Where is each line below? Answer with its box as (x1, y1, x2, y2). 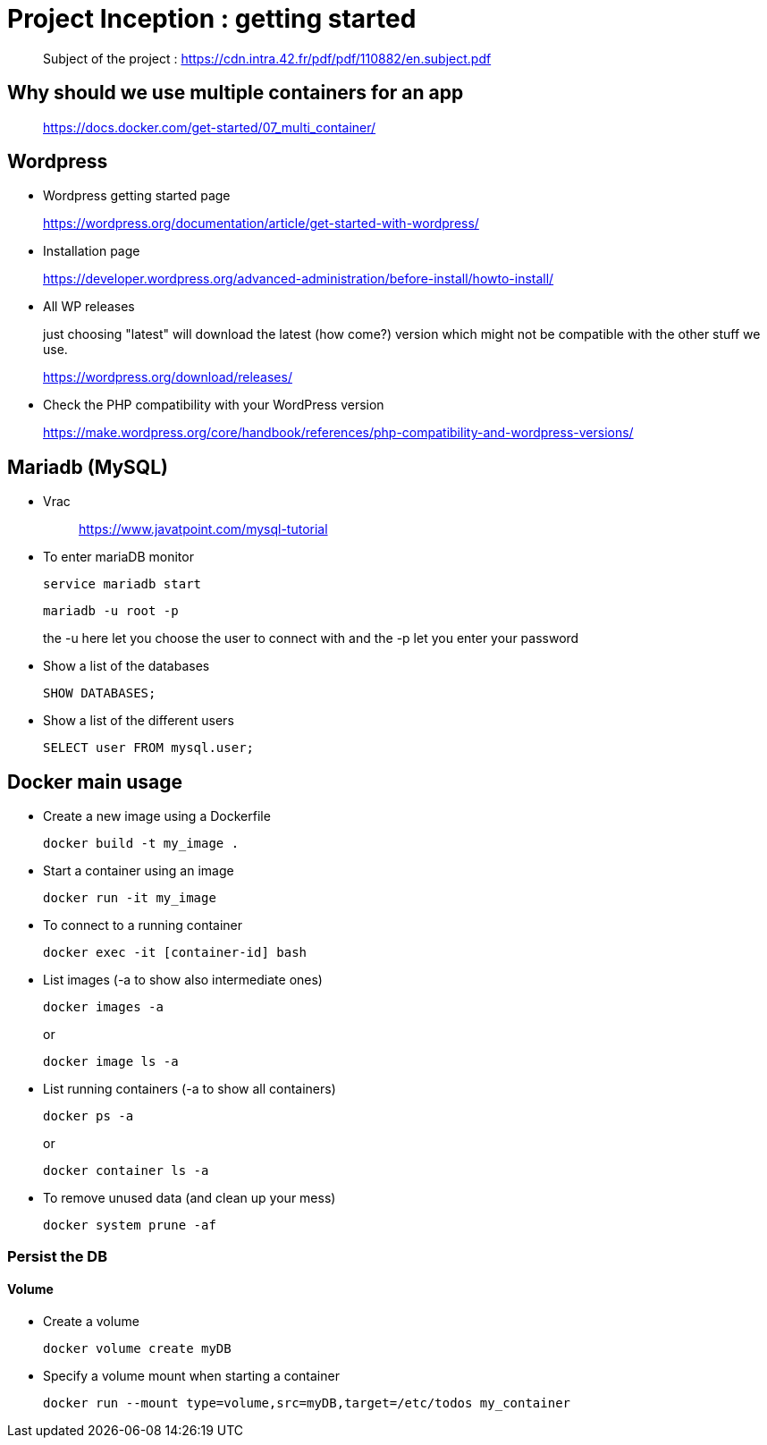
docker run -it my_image (43, 891, 216, 906)
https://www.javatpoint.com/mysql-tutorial (79, 521, 328, 537)
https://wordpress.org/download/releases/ (43, 369, 292, 385)
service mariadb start (43, 577, 202, 592)
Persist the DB (7, 1246, 107, 1265)
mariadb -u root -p (43, 604, 179, 619)
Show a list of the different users (43, 713, 234, 729)
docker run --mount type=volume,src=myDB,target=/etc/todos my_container (43, 1395, 571, 1410)
